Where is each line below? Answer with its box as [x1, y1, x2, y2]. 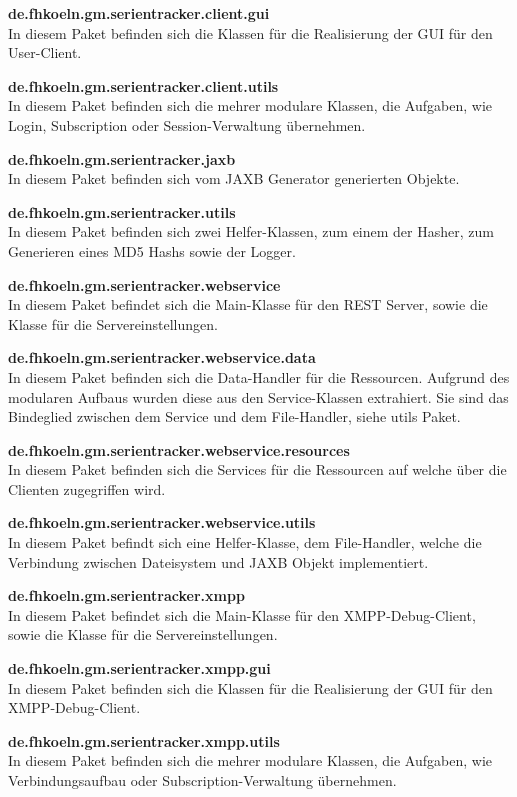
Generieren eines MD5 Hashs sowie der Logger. [8, 240, 296, 261]
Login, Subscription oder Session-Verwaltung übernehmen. [8, 114, 366, 135]
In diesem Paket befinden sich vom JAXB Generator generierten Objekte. [8, 168, 460, 189]
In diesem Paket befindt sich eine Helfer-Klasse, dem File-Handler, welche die [8, 532, 482, 553]
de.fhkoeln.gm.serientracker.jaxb [8, 148, 236, 169]
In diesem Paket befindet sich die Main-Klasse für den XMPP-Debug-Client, [8, 604, 476, 625]
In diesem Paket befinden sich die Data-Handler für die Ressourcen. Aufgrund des [8, 366, 510, 387]
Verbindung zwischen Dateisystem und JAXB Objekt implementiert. [8, 551, 429, 572]
